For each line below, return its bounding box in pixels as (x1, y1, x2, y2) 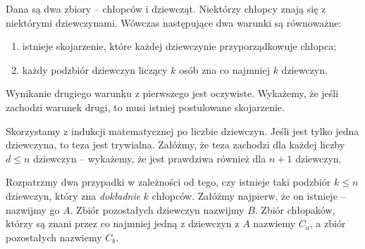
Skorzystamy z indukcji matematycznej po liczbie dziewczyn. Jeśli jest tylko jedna (6, 123, 359, 138)
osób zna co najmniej (179, 62, 270, 77)
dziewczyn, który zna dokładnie (6, 188, 141, 203)
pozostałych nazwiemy (6, 229, 102, 244)
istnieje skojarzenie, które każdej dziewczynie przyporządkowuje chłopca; (22, 39, 337, 53)
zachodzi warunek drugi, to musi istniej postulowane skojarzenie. (6, 99, 285, 114)
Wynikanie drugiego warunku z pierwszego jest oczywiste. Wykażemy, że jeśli (6, 86, 339, 101)
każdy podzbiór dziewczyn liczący (22, 62, 168, 77)
